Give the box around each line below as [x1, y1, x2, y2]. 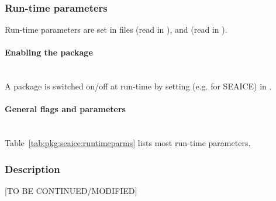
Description [5, 161, 60, 176]
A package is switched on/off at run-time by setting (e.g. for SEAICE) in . [5, 80, 272, 92]
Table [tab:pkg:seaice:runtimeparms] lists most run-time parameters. [5, 137, 251, 149]
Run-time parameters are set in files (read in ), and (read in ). [5, 23, 227, 36]
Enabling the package [5, 46, 93, 58]
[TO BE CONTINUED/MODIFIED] [5, 185, 137, 196]
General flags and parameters [5, 103, 126, 115]
